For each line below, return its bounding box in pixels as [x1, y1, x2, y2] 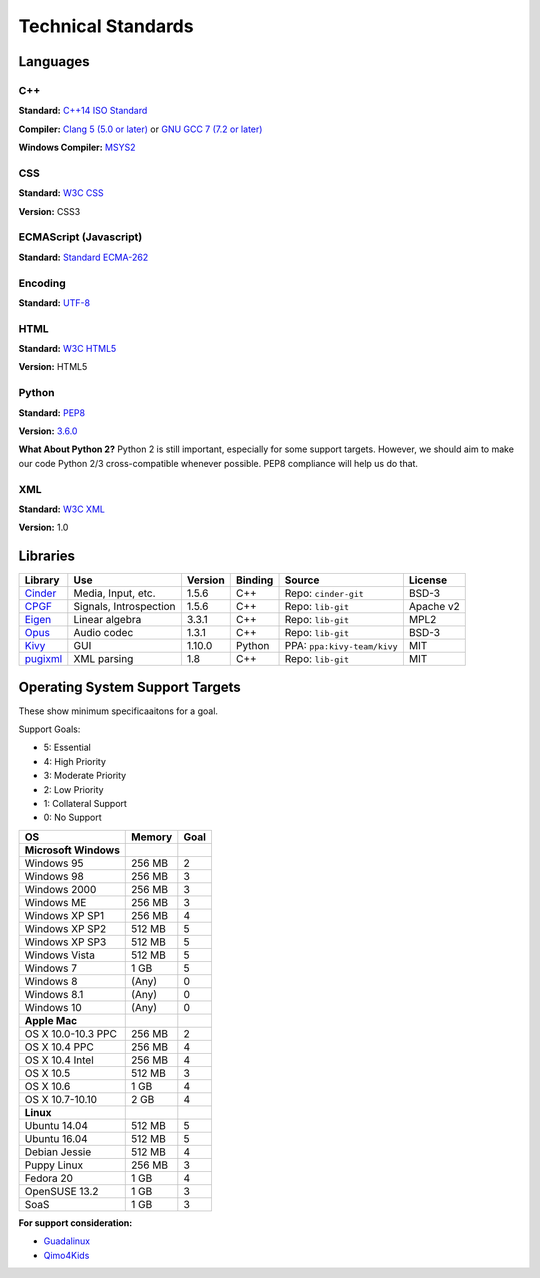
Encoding [18, 276, 67, 290]
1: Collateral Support [43, 798, 127, 810]
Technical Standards [18, 15, 194, 37]
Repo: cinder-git [284, 586, 364, 600]
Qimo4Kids [43, 1249, 90, 1261]
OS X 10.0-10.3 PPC [24, 1026, 117, 1040]
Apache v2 [408, 600, 460, 614]
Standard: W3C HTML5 [18, 343, 117, 355]
